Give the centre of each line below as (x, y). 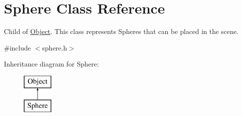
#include (18, 47)
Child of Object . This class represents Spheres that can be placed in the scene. (121, 31)
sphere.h (55, 47)
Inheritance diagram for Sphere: (51, 64)
